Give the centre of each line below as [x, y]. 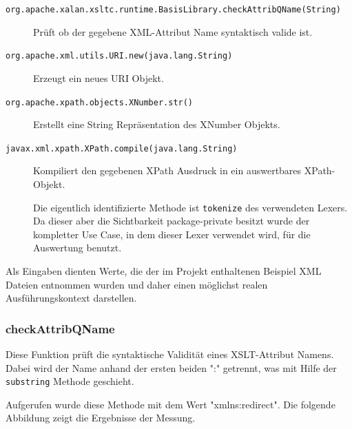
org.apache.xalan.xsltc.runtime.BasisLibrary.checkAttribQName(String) [173, 10]
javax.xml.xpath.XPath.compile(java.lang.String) [122, 148]
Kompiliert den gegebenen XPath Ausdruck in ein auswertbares [167, 170]
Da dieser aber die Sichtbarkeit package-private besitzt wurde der [172, 221]
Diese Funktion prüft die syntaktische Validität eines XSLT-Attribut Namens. [170, 354]
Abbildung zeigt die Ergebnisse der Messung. [101, 418]
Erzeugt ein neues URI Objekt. [99, 77]
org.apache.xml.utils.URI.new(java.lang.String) [119, 56]
